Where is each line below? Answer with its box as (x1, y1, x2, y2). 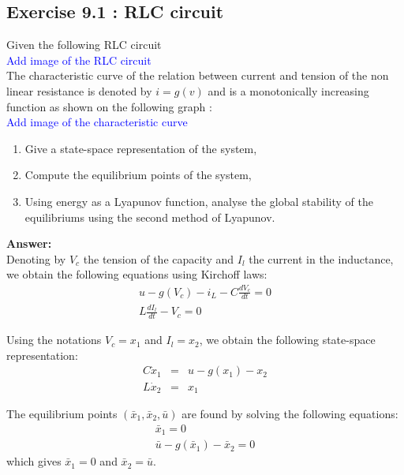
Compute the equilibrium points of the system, (24, 166, 252, 183)
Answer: (6, 235, 52, 252)
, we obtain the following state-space (199, 331, 376, 348)
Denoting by (6, 250, 66, 267)
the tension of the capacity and (83, 250, 234, 267)
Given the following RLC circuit (6, 36, 162, 53)
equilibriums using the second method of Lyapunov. (24, 208, 275, 225)
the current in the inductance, (249, 250, 394, 267)
